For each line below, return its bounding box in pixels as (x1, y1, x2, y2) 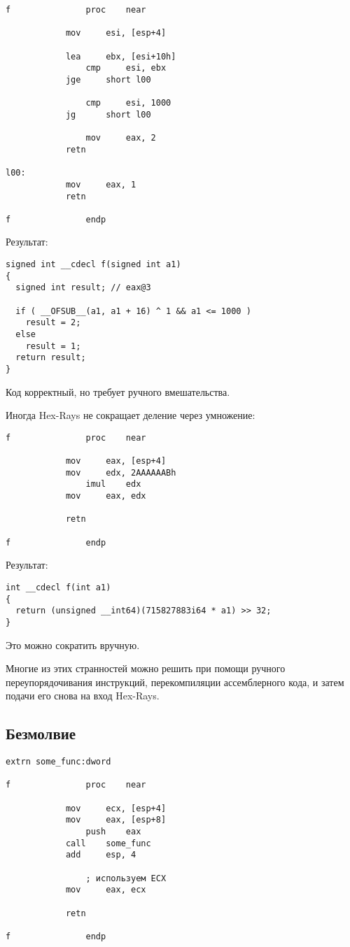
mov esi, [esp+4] (65, 28, 167, 38)
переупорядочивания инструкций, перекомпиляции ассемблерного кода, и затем (6, 674, 344, 689)
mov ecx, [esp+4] (65, 803, 167, 813)
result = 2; (25, 318, 81, 328)
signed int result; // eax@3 (15, 283, 151, 293)
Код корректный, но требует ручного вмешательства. (6, 384, 230, 399)
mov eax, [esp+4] (65, 456, 167, 467)
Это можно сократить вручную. (6, 637, 140, 652)
